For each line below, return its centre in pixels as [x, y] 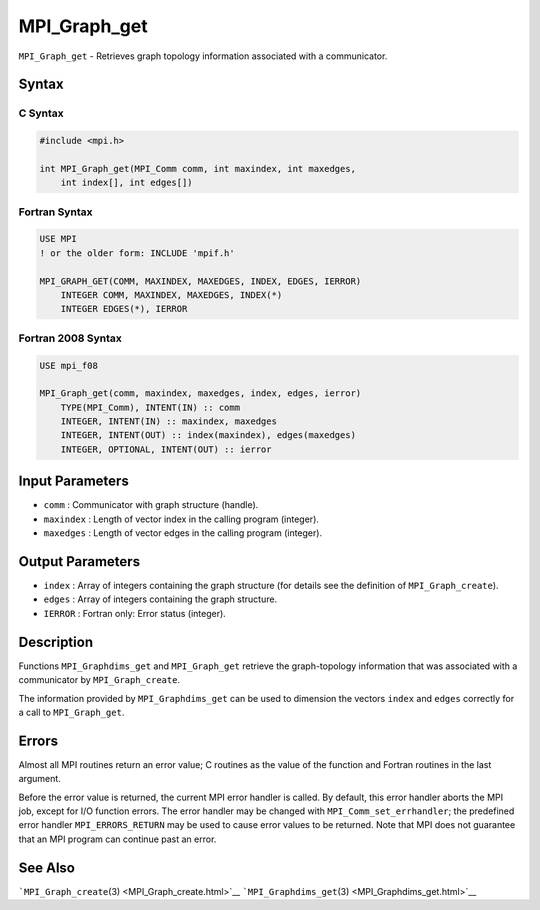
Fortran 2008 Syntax [70, 338]
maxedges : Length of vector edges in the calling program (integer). [183, 533]
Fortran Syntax [55, 212]
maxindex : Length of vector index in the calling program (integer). [181, 519]
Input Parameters [73, 481]
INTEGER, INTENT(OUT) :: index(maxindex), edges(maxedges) [208, 435]
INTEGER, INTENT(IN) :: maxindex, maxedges [168, 421]
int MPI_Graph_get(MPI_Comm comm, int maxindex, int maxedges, [198, 168]
